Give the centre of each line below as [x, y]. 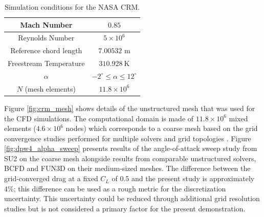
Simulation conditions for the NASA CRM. [72, 7]
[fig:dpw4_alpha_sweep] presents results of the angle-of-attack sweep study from [131, 148]
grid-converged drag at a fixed [51, 178]
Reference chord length [46, 50]
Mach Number [46, 24]
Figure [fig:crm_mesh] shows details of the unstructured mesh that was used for [130, 108]
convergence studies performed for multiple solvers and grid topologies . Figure [128, 138]
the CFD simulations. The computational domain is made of [99, 118]
